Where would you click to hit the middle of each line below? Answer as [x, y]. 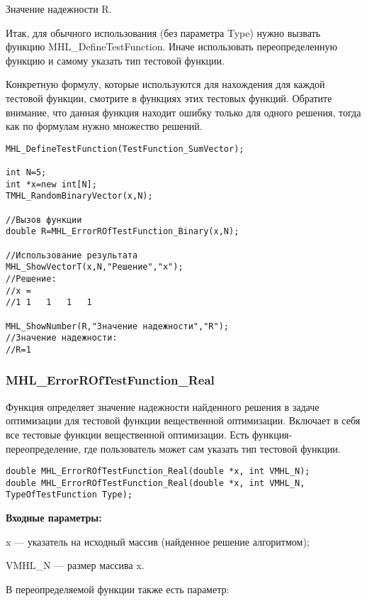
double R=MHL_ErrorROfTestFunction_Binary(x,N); [123, 232]
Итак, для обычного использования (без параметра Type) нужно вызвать [163, 32]
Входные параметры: [54, 518]
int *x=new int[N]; [51, 184]
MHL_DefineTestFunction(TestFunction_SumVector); [125, 149]
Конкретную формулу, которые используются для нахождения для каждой [165, 84]
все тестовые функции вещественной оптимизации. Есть [128, 434]
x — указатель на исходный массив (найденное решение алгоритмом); [158, 541]
